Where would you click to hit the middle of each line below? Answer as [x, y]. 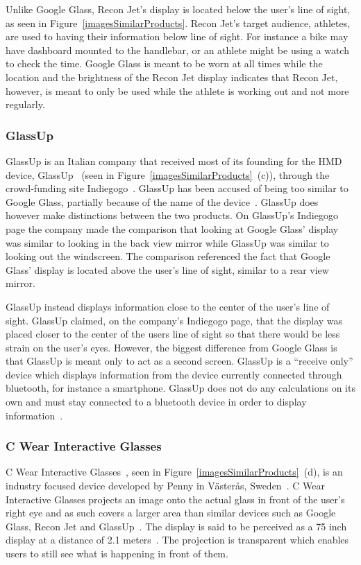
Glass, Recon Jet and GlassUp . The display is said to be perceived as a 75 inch [176, 526]
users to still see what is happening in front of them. [117, 554]
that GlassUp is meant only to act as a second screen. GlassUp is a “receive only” [179, 361]
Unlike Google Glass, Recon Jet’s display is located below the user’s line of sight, [178, 9]
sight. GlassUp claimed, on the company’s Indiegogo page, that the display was [174, 320]
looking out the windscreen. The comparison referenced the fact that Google [168, 256]
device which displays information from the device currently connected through [174, 374]
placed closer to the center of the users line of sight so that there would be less [173, 334]
